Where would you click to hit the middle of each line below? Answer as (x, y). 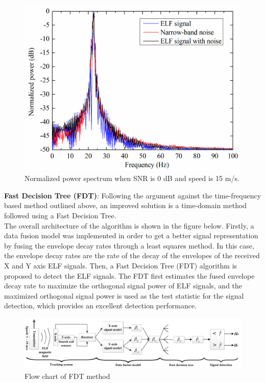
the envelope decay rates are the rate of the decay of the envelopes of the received (132, 255)
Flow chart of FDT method (67, 376)
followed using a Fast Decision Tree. (60, 216)
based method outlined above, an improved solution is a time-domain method (126, 205)
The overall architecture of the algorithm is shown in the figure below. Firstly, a (129, 225)
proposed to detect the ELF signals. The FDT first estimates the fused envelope (129, 275)
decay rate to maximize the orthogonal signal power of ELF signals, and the (123, 286)
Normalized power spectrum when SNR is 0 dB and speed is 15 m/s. (132, 178)
